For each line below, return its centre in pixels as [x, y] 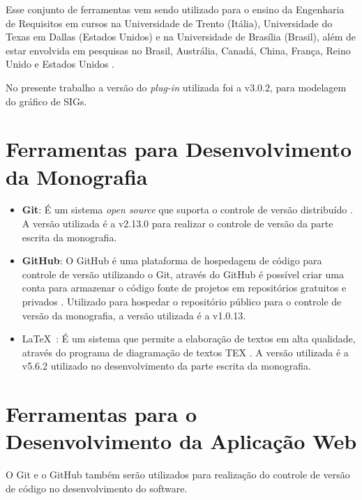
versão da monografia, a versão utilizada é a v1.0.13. [134, 315]
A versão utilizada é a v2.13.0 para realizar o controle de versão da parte [178, 224]
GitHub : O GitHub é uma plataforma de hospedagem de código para [172, 260]
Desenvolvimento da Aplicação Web [181, 441]
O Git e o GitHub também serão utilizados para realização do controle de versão [178, 475]
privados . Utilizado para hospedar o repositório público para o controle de [182, 302]
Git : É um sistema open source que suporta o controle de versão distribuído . [187, 210]
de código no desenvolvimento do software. [97, 488]
